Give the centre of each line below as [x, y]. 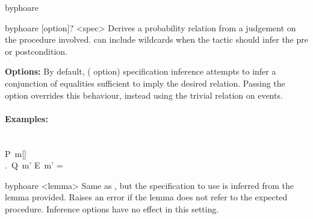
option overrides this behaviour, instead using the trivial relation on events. [144, 95]
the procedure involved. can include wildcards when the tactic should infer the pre [156, 39]
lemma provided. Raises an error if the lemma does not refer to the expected [146, 197]
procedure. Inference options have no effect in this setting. [112, 208]
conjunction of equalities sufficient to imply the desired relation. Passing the [145, 83]
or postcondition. [36, 51]
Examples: [26, 118]
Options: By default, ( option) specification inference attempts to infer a [141, 71]
